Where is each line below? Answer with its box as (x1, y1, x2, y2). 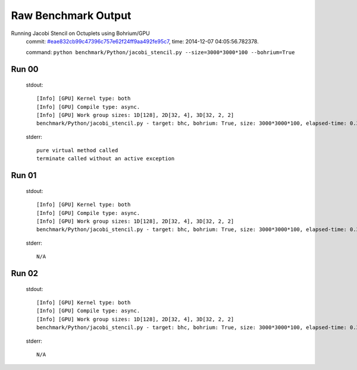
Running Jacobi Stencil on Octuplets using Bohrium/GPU (11, 30, 150, 37)
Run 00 (11, 64, 39, 74)
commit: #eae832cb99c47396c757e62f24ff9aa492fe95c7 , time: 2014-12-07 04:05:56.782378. (26, 37, 259, 45)
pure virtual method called (36, 147, 118, 154)
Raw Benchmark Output (11, 9, 131, 22)
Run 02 (11, 268, 39, 279)
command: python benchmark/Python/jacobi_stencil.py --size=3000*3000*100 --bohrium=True (26, 49, 295, 56)
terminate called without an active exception (36, 155, 175, 162)
